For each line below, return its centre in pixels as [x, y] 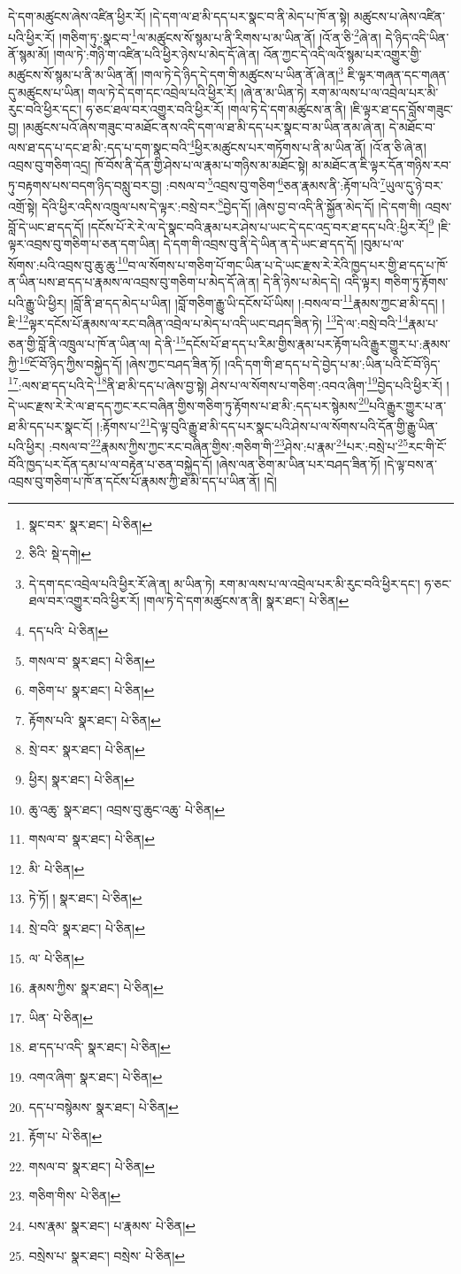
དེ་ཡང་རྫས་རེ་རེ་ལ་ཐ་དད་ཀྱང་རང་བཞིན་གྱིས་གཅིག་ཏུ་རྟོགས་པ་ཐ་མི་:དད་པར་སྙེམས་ [184, 405]
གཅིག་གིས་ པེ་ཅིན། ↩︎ [75, 1196]
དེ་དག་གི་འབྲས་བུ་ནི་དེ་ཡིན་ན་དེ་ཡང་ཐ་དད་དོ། [260, 244]
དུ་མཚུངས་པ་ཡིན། [46, 92]
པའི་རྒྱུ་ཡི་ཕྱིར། [38, 302]
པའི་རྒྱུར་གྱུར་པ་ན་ [407, 405]
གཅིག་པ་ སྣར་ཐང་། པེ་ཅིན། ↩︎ [92, 690]
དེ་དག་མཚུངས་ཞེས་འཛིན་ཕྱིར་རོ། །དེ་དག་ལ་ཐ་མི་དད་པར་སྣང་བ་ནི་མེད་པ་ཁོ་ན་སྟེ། [179, 16]
